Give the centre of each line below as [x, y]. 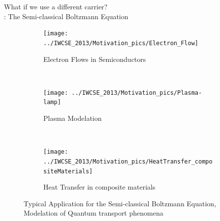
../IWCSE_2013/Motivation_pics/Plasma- [137, 93]
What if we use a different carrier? [56, 6]
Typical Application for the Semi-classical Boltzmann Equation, [120, 203]
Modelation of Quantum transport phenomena [94, 213]
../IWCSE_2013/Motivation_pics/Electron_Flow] [121, 43]
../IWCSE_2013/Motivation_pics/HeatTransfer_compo [128, 161]
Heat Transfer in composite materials [99, 187]
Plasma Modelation [73, 118]
